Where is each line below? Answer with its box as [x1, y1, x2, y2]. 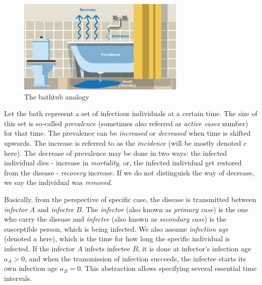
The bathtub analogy [24, 91, 90, 102]
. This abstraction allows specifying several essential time [80, 263, 256, 273]
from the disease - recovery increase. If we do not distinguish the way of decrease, [4, 167, 254, 177]
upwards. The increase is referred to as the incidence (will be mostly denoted [4, 138, 241, 148]
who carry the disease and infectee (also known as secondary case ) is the [4, 214, 227, 224]
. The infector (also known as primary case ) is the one [81, 204, 248, 214]
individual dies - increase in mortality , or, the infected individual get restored [4, 157, 242, 168]
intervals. [4, 272, 32, 283]
